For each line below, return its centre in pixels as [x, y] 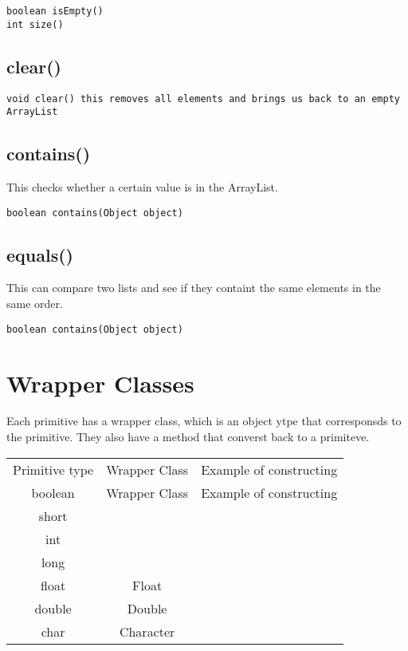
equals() [40, 254]
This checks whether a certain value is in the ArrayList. [142, 187]
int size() [35, 24]
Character [147, 631]
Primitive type [53, 469]
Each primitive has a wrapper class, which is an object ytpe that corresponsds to [204, 421]
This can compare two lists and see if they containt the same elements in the [194, 288]
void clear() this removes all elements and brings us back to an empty [203, 99]
